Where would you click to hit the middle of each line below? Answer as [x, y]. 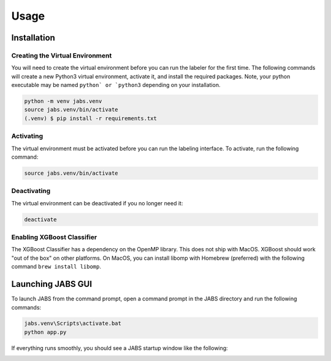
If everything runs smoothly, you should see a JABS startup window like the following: [120, 348]
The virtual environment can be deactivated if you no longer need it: [97, 203]
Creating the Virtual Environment [62, 55]
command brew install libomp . [56, 267]
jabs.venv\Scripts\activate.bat [73, 324]
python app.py [45, 332]
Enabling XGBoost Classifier [54, 237]
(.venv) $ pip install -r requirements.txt [91, 118]
